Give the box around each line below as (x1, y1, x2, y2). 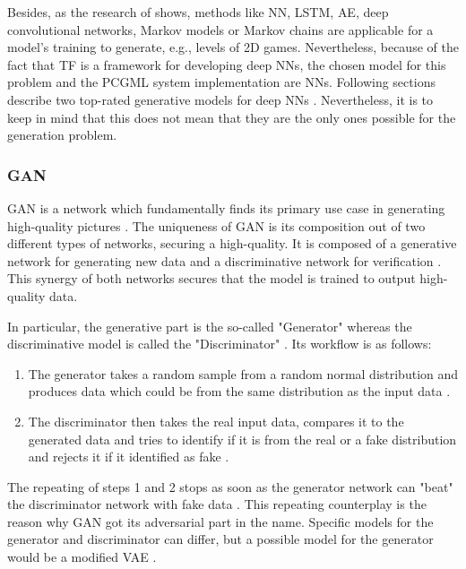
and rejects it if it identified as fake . (28, 447, 229, 466)
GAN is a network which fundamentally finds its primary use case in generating (7, 198, 445, 217)
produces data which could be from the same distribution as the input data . (28, 382, 451, 401)
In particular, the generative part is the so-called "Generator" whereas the (7, 316, 412, 335)
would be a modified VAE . (7, 547, 157, 566)
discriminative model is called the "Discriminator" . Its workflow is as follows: (7, 334, 432, 353)
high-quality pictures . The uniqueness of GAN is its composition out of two (7, 216, 426, 235)
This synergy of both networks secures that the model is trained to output (7, 269, 416, 288)
